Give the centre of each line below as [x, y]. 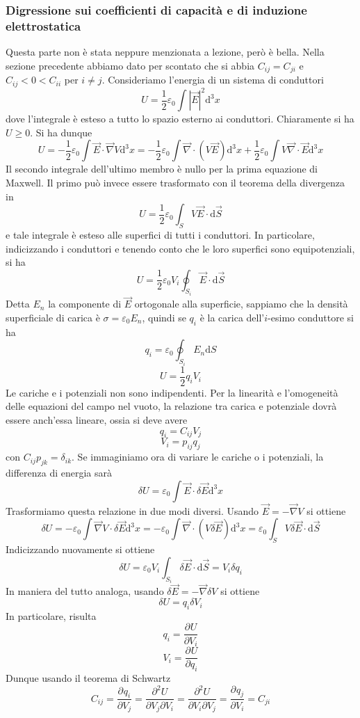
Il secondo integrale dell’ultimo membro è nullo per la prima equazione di [162, 169]
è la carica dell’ [232, 317]
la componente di [85, 304]
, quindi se [164, 317]
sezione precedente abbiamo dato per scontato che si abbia [130, 65]
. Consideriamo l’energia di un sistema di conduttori [213, 80]
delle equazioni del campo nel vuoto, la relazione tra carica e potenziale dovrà [171, 406]
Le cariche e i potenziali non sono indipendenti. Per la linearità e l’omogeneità [172, 392]
